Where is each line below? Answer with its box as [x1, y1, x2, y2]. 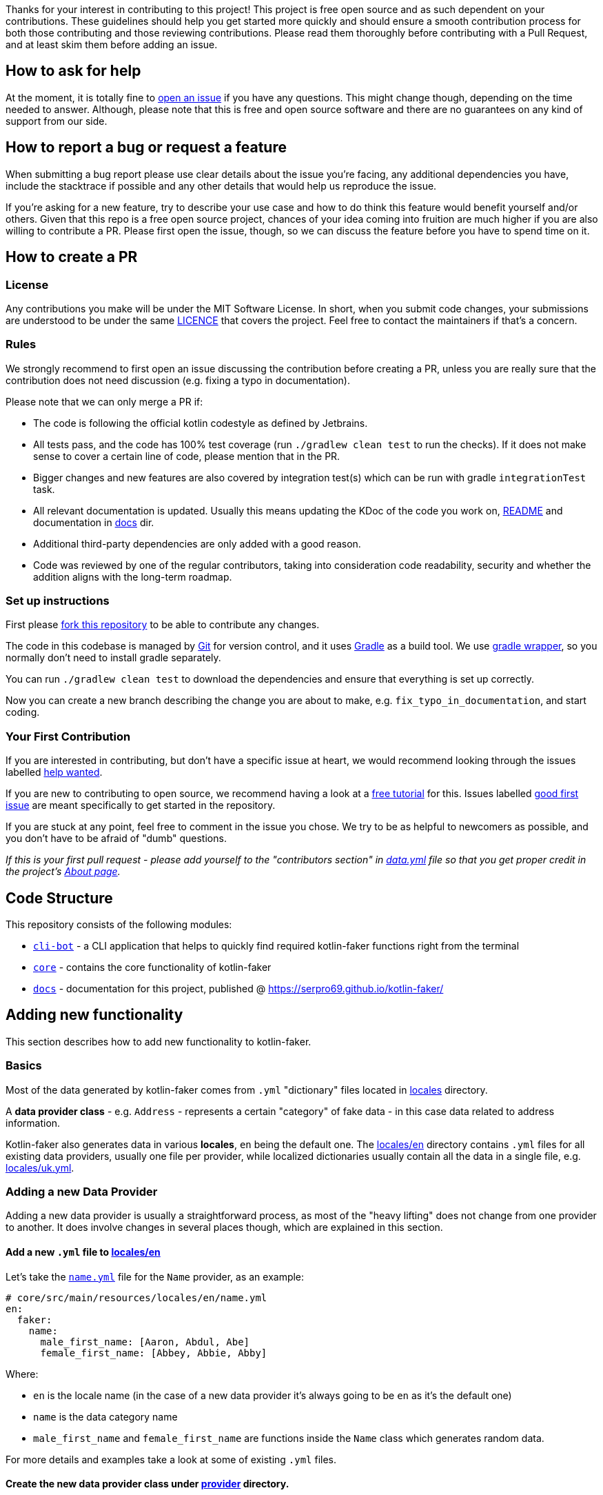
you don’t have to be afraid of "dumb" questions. [6, 832, 227, 845]
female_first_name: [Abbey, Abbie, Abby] [40, 1347, 267, 1358]
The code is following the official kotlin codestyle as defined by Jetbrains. [33, 417, 368, 429]
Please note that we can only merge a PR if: [6, 395, 203, 408]
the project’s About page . [6, 865, 121, 878]
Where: [6, 1367, 39, 1380]
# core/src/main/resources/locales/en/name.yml [6, 1292, 267, 1303]
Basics [6, 1058, 42, 1073]
